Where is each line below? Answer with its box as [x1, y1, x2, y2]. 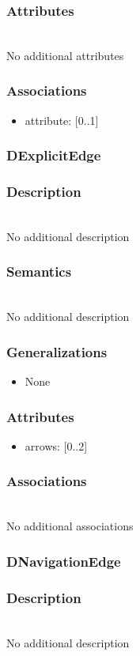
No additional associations [6, 518, 134, 534]
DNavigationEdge [6, 551, 121, 571]
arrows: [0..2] [25, 437, 88, 454]
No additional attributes [6, 47, 124, 63]
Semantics [6, 262, 72, 281]
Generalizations [6, 341, 108, 361]
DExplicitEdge [6, 145, 101, 165]
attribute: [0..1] [25, 111, 99, 128]
